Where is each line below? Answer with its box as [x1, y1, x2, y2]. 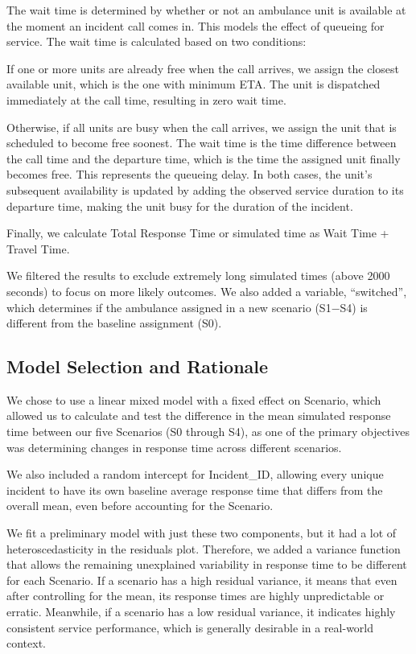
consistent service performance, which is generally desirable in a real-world [6, 619, 374, 635]
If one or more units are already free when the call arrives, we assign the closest [6, 60, 399, 76]
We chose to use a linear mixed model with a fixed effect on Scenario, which [6, 391, 381, 408]
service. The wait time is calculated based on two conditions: [6, 33, 307, 50]
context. [6, 635, 46, 652]
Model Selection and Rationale [6, 354, 269, 379]
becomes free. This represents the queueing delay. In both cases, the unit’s [6, 166, 373, 183]
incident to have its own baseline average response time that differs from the [6, 481, 383, 498]
